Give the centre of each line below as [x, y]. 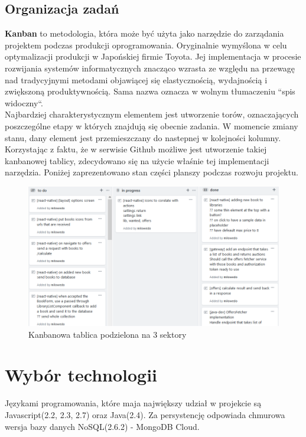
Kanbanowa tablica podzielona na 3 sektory [108, 334]
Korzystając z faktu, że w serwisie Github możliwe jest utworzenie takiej [136, 149]
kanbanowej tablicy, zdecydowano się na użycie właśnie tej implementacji [137, 160]
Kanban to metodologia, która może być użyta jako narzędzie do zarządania [144, 33]
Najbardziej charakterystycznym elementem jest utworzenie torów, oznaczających [152, 114]
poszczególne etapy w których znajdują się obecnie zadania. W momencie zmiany [152, 125]
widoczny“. [24, 102]
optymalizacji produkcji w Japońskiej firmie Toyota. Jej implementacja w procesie [153, 56]
